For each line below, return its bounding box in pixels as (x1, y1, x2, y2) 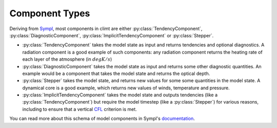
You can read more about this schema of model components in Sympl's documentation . (9, 115, 195, 122)
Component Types (9, 8, 90, 19)
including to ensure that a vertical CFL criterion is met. (22, 106, 137, 112)
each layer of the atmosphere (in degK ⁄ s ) (22, 56, 112, 62)
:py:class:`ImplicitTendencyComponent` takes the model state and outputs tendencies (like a (22, 92, 218, 98)
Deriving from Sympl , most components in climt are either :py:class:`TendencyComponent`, (9, 25, 203, 32)
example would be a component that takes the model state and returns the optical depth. (22, 70, 210, 76)
